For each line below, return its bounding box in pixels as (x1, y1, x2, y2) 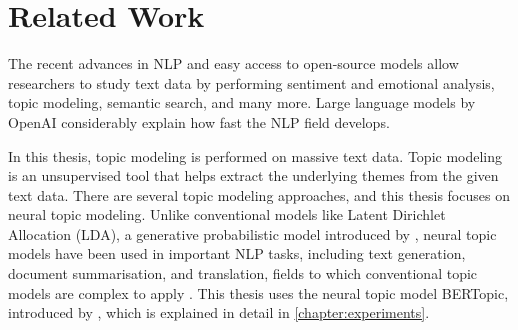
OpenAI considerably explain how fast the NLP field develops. (8, 111, 390, 132)
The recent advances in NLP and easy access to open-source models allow (8, 53, 459, 74)
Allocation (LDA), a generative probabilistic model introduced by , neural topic (8, 223, 497, 244)
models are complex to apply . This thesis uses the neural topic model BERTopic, (8, 282, 509, 303)
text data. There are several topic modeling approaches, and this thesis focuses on (8, 184, 510, 205)
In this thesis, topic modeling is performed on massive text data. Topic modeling (8, 145, 503, 166)
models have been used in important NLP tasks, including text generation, (8, 243, 466, 264)
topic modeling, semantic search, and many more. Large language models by (8, 92, 476, 113)
